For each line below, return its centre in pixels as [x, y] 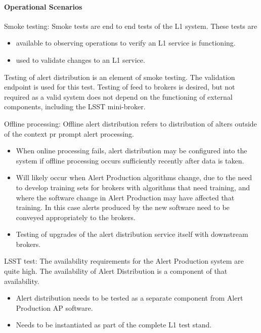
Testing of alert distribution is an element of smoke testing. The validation [120, 77]
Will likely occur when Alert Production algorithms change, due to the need [134, 177]
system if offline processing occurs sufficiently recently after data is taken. [130, 160]
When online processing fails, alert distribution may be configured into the [132, 151]
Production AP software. [54, 307]
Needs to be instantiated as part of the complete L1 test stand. [114, 325]
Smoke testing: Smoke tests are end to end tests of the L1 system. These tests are [131, 26]
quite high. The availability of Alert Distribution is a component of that [116, 271]
